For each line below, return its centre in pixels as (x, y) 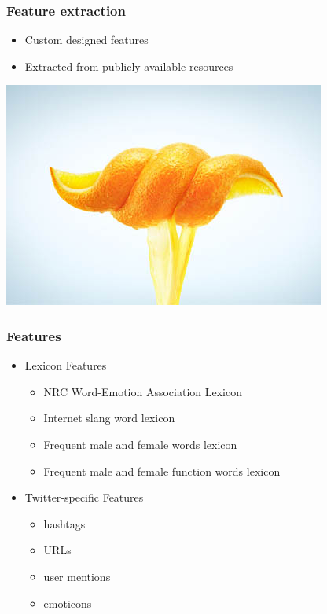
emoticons (68, 603)
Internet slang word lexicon (109, 418)
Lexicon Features (66, 365)
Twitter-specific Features (84, 497)
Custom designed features (86, 40)
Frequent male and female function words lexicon (162, 471)
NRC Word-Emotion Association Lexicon (143, 391)
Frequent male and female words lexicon (140, 444)
